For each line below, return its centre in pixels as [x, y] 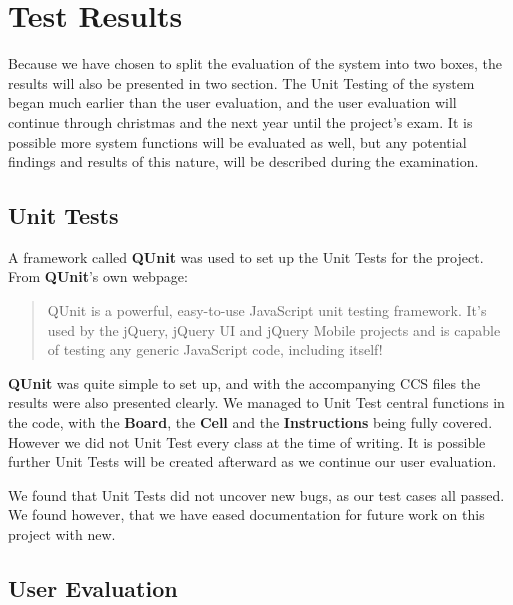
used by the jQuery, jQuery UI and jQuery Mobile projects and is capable [274, 329]
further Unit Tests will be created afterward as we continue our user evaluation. [252, 461]
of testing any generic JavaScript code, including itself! [215, 349]
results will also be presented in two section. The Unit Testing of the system [241, 82]
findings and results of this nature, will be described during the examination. [243, 161]
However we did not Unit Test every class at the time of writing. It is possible [247, 441]
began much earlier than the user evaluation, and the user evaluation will [232, 102]
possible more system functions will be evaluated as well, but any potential [237, 141]
